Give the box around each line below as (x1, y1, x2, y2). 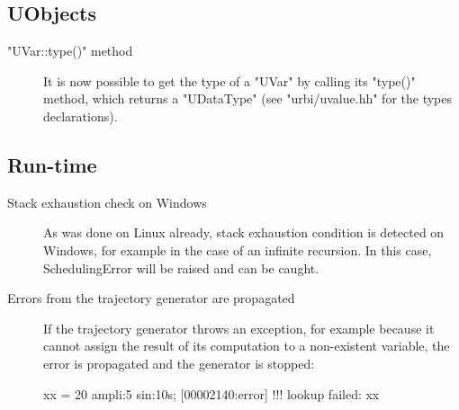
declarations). (43, 106, 118, 125)
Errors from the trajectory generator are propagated (7, 289, 295, 307)
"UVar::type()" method (7, 41, 133, 60)
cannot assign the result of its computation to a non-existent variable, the (43, 336, 450, 355)
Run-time (7, 150, 97, 178)
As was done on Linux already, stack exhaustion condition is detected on (43, 223, 445, 242)
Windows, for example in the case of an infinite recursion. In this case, (43, 240, 432, 259)
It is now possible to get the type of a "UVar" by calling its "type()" (43, 71, 416, 90)
